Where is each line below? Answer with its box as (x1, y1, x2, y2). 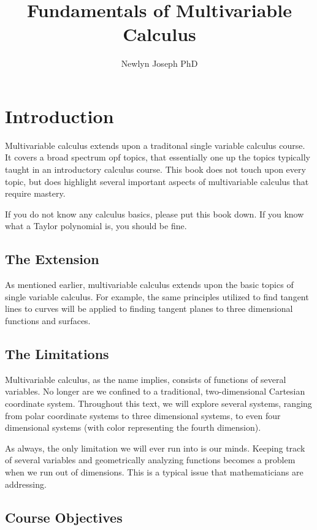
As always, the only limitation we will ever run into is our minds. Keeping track (5, 441, 305, 454)
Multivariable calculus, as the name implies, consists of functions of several (5, 373, 286, 385)
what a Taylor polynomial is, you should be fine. (5, 219, 187, 232)
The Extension (5, 249, 99, 268)
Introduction (5, 103, 114, 128)
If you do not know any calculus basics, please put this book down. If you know (5, 207, 304, 220)
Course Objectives (5, 507, 123, 526)
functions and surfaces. (5, 314, 91, 327)
